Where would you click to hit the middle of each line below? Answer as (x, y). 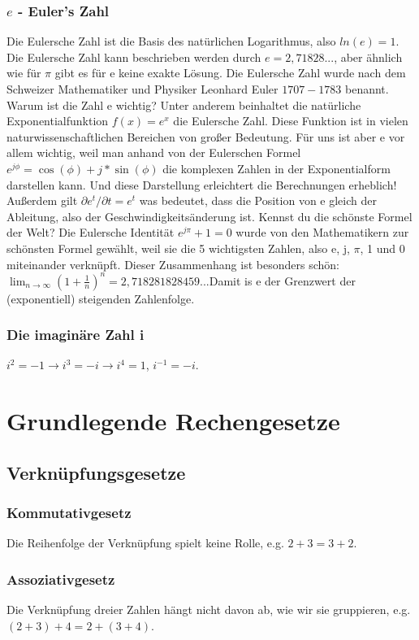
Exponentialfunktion (58, 121)
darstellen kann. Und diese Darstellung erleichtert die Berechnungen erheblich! (202, 184)
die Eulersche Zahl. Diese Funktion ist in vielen (291, 121)
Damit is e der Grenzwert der (282, 280)
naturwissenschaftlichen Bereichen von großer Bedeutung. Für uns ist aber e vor (206, 136)
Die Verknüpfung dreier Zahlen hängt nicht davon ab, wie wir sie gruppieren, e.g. (209, 610)
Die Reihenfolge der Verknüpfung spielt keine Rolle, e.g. (145, 543)
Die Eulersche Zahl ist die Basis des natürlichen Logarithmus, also (171, 41)
